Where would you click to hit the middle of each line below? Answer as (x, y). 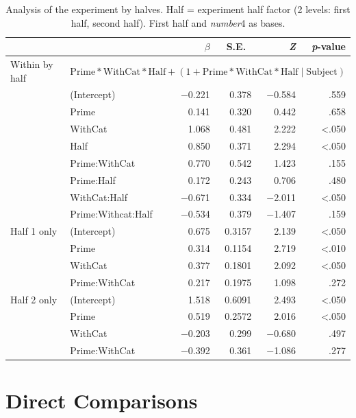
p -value (329, 46)
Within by (32, 64)
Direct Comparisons (102, 400)
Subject (322, 72)
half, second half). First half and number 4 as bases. (178, 22)
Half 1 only (34, 231)
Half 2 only (34, 299)
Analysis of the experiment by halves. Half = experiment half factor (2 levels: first (178, 9)
